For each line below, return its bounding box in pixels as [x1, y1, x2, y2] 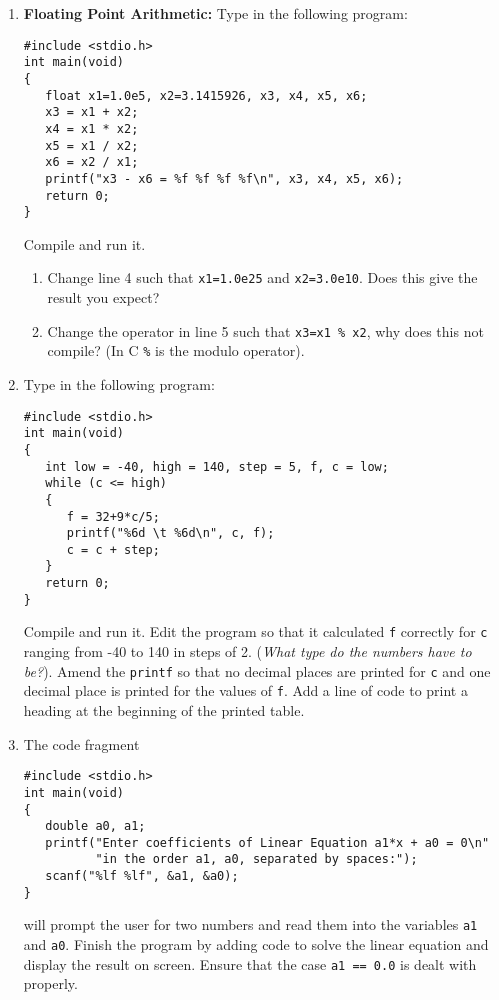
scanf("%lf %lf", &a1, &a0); [45, 869, 239, 884]
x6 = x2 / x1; [45, 155, 139, 170]
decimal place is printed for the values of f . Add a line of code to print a [23, 680, 468, 701]
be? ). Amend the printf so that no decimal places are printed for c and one [23, 660, 491, 681]
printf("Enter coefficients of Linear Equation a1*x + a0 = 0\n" [45, 835, 490, 850]
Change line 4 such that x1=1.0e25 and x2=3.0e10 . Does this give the [47, 267, 478, 288]
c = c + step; [66, 542, 160, 557]
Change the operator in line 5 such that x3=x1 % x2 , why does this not [47, 320, 484, 341]
